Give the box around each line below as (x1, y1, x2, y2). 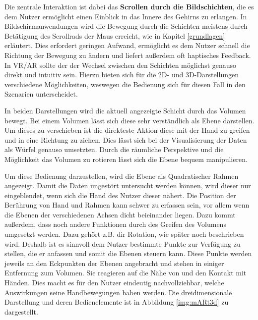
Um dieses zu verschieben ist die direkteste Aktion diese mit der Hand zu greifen (4, 125, 250, 135)
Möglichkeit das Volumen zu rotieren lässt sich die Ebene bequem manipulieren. (4, 154, 248, 164)
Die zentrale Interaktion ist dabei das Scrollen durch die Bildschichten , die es (4, 1, 254, 11)
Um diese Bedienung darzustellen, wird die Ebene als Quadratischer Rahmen (4, 170, 239, 181)
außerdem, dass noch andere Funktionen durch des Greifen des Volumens (4, 219, 226, 229)
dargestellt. (4, 306, 38, 317)
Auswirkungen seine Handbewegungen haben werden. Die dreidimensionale (4, 287, 232, 297)
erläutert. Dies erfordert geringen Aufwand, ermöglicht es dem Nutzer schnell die (4, 40, 250, 51)
